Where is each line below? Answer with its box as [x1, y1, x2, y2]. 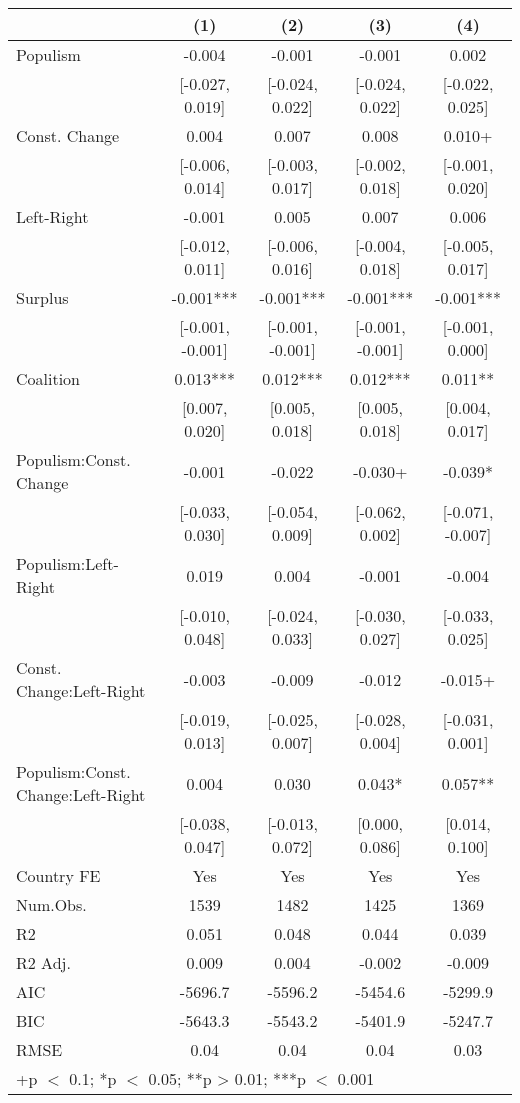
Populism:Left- [16, 552, 119, 575]
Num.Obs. [16, 893, 87, 916]
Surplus [16, 286, 69, 309]
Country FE [16, 864, 101, 887]
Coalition [16, 367, 81, 390]
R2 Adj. [16, 951, 71, 974]
